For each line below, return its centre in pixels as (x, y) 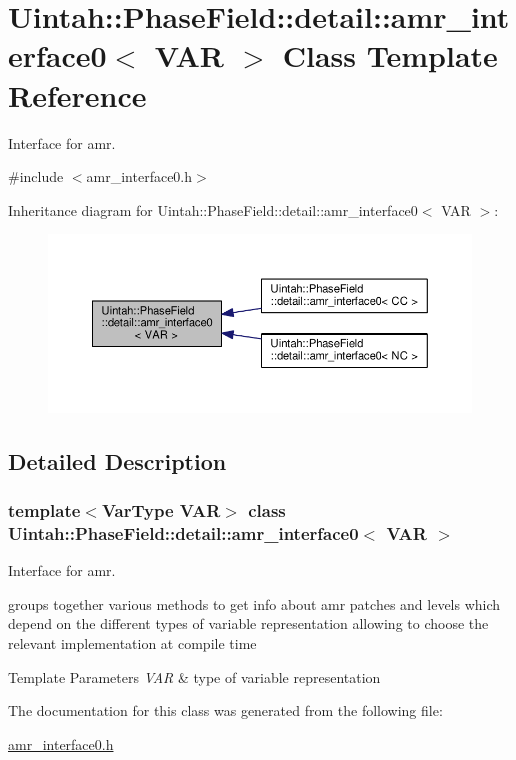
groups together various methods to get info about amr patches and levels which (254, 603)
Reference (77, 94)
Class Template (390, 55)
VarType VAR (161, 509)
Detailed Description (117, 460)
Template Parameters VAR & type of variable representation (194, 676)
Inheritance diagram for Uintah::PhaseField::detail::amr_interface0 (213, 209)
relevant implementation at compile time (132, 642)
